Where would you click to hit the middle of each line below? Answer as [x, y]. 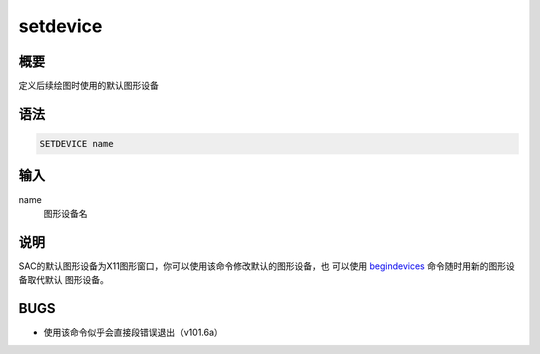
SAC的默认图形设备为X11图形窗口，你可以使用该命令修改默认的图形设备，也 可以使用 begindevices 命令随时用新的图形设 [266, 266]
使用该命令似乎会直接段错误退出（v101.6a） [133, 332]
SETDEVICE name [76, 144]
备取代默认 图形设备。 [63, 280]
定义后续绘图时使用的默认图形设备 [88, 86]
